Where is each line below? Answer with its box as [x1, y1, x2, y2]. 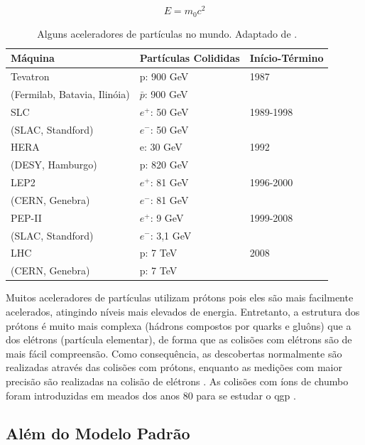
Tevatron [11, 68, 50, 83]
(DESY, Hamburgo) [11, 157, 97, 172]
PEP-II [11, 210, 42, 225]
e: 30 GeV [139, 139, 182, 154]
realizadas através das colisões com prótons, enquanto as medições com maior [6, 360, 342, 375]
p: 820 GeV [139, 157, 189, 172]
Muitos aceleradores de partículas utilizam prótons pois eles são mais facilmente [6, 290, 354, 305]
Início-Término [249, 50, 324, 65]
